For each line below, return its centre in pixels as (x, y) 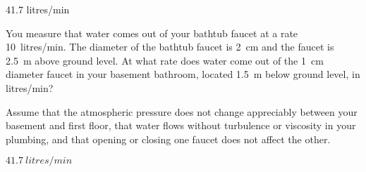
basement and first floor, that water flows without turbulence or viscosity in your (181, 125)
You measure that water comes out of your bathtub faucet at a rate (152, 33)
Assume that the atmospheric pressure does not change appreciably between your (182, 111)
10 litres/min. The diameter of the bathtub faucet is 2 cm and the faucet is (170, 47)
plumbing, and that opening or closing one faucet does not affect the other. (168, 139)
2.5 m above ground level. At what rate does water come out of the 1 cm (165, 60)
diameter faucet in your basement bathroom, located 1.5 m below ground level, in (183, 74)
